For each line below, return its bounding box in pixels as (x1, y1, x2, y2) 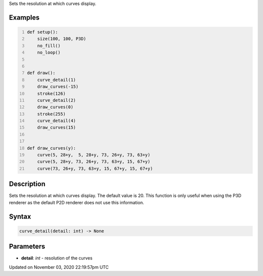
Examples (9, 13, 40, 21)
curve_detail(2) (37, 98, 76, 103)
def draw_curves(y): (27, 145, 76, 151)
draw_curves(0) (37, 104, 74, 110)
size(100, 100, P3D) (37, 36, 86, 41)
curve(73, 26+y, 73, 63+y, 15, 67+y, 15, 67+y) (37, 166, 153, 171)
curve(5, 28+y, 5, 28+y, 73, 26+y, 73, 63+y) (37, 152, 150, 158)
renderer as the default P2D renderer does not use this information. (9, 199, 144, 205)
